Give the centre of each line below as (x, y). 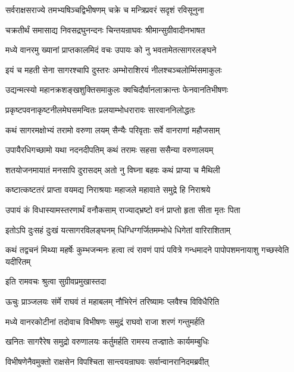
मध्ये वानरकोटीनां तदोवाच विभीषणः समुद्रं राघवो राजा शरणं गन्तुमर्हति (105, 321)
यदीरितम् (18, 261)
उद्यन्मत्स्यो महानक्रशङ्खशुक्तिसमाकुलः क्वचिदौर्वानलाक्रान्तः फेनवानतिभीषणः (117, 90)
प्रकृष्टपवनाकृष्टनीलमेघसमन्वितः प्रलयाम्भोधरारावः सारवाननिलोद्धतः (100, 109)
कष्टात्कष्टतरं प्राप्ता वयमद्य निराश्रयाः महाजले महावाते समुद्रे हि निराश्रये (108, 190)
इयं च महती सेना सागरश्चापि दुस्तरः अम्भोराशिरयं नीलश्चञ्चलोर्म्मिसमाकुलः (114, 69)
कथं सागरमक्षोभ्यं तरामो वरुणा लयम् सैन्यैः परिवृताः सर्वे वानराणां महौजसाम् (113, 129)
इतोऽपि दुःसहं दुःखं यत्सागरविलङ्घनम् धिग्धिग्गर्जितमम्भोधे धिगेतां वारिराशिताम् (118, 229)
